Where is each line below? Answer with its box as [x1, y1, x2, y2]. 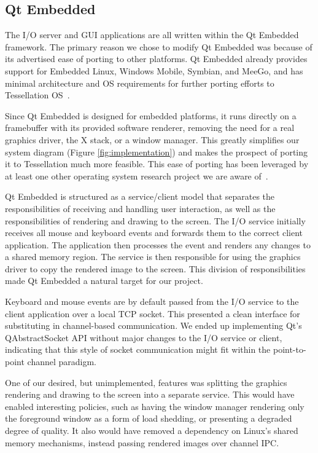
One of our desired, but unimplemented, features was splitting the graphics [5, 376, 287, 388]
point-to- [273, 343, 306, 356]
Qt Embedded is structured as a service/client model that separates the [5, 190, 275, 203]
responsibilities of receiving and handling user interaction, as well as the [5, 202, 276, 215]
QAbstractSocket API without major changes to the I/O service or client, [5, 331, 282, 344]
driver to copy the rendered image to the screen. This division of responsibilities [5, 262, 306, 275]
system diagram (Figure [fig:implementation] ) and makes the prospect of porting [5, 145, 308, 158]
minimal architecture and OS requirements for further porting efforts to [5, 76, 274, 89]
